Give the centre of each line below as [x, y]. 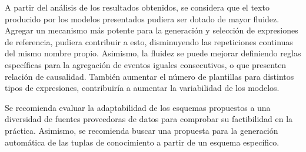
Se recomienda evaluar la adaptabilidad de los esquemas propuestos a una [138, 107]
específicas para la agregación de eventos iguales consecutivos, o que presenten [146, 64]
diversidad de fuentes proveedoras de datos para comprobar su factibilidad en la [149, 119]
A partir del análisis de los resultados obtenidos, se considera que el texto [137, 7]
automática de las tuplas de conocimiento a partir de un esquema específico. [142, 142]
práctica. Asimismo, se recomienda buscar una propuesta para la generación [142, 130]
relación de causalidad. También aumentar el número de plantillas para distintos [149, 76]
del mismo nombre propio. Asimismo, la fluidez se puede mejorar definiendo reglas [153, 53]
